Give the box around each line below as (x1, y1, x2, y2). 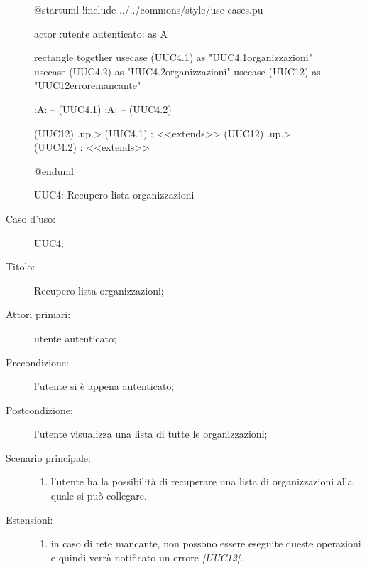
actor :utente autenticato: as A (34, 26, 168, 41)
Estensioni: (6, 512, 53, 527)
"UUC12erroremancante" (34, 78, 141, 93)
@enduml (34, 163, 75, 178)
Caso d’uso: (6, 211, 56, 226)
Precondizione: (6, 354, 69, 369)
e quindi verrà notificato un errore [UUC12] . (50, 549, 243, 564)
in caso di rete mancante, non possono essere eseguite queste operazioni (50, 536, 361, 551)
